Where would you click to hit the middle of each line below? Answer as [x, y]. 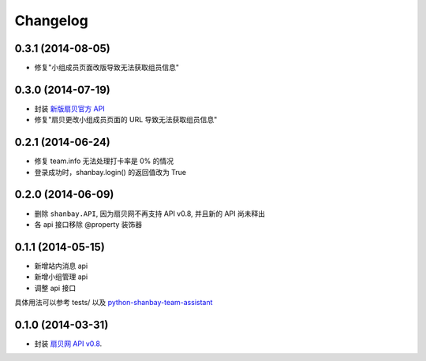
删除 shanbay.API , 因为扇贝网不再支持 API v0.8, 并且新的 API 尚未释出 [150, 214]
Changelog [51, 20]
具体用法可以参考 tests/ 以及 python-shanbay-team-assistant [114, 303]
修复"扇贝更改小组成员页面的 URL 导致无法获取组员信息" [126, 120]
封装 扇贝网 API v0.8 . [68, 344]
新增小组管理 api [61, 277]
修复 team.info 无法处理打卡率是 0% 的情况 [104, 161]
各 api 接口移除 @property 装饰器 [88, 224]
